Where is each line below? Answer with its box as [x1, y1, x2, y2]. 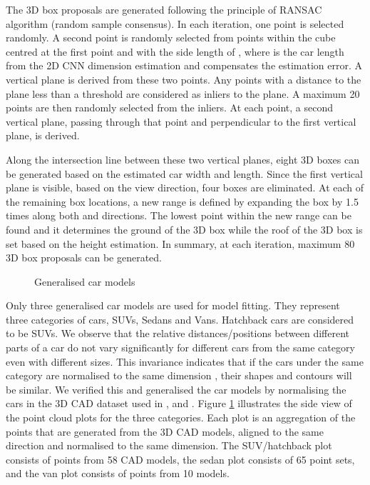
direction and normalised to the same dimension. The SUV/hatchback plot [6, 438, 332, 453]
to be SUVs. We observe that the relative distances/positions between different [6, 326, 349, 341]
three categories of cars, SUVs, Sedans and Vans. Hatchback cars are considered [6, 311, 354, 326]
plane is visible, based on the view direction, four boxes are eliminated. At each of [6, 180, 364, 195]
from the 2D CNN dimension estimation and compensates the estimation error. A [6, 58, 363, 73]
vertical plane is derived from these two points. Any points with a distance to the [6, 71, 361, 86]
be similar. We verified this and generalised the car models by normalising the [6, 381, 346, 396]
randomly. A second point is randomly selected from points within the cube [6, 30, 336, 45]
